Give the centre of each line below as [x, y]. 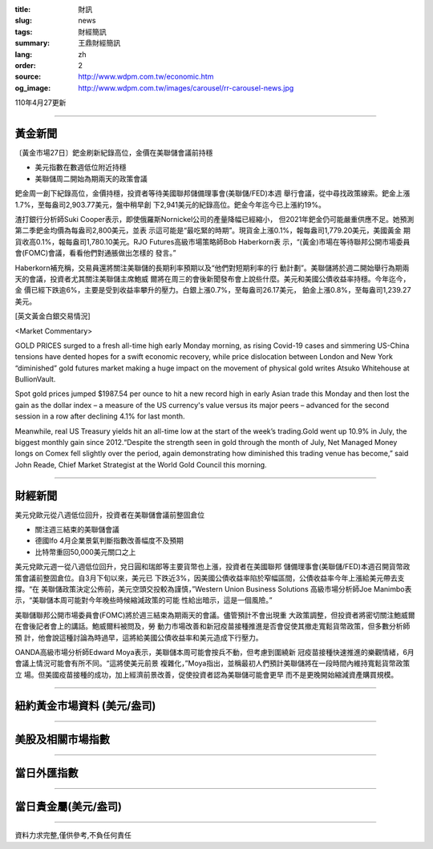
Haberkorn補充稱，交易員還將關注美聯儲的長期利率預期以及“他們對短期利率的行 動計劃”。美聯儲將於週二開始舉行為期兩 [212, 268]
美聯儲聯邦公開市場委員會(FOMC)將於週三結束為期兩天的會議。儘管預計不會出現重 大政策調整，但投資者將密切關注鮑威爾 [215, 615]
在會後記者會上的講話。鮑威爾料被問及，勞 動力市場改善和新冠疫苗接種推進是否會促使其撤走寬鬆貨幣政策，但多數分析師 [212, 626]
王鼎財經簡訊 [99, 43]
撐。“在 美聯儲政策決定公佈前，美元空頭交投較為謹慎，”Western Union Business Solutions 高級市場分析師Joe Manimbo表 [213, 589]
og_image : [33, 87]
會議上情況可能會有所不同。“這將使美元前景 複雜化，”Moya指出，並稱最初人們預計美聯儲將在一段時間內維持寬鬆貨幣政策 [212, 663]
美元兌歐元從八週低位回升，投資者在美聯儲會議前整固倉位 [109, 515]
